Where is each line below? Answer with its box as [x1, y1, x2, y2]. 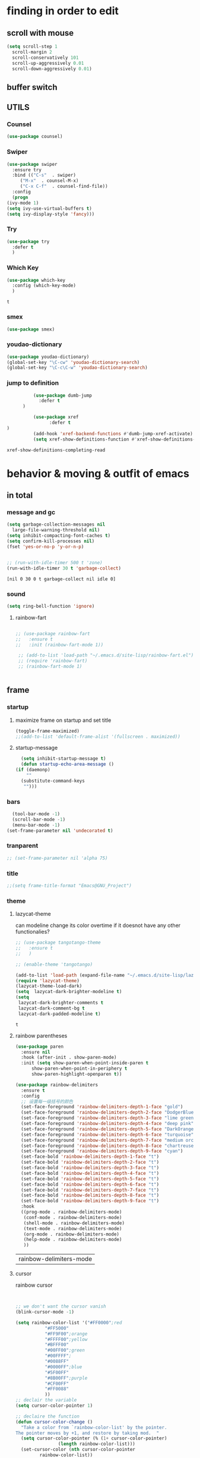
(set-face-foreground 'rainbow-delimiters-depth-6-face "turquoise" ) [21, 1132, 196, 1138]
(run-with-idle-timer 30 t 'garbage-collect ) [7, 565, 121, 571]
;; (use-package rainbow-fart [15, 630, 91, 637]
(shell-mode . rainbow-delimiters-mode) [23, 1220, 125, 1226]
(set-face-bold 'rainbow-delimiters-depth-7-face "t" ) [21, 1187, 160, 1193]
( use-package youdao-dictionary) [7, 354, 90, 360]
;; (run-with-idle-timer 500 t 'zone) [7, 560, 103, 565]
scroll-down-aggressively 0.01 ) [12, 65, 93, 72]
